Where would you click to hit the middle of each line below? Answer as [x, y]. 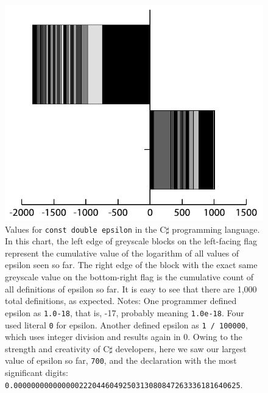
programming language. [216, 229]
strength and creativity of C [57, 348]
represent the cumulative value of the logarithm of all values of [122, 253]
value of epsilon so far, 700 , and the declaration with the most [121, 360]
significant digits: [37, 372]
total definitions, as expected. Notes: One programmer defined [121, 301]
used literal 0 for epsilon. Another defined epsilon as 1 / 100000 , [126, 324]
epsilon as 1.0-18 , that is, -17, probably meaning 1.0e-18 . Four [125, 312]
